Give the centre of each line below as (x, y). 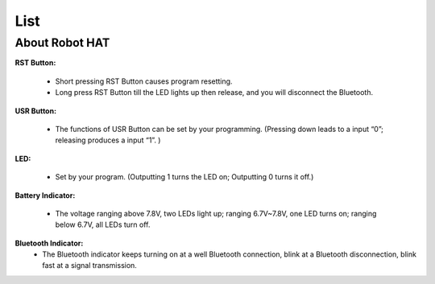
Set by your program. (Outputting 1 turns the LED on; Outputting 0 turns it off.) (184, 177)
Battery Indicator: (45, 195)
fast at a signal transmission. (89, 265)
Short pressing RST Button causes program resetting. (144, 81)
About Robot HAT (62, 43)
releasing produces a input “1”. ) (108, 140)
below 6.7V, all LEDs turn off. (103, 224)
